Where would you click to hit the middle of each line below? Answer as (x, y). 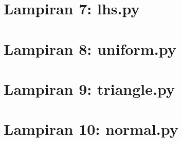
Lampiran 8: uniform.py (90, 48)
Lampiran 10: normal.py (91, 129)
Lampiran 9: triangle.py (89, 88)
